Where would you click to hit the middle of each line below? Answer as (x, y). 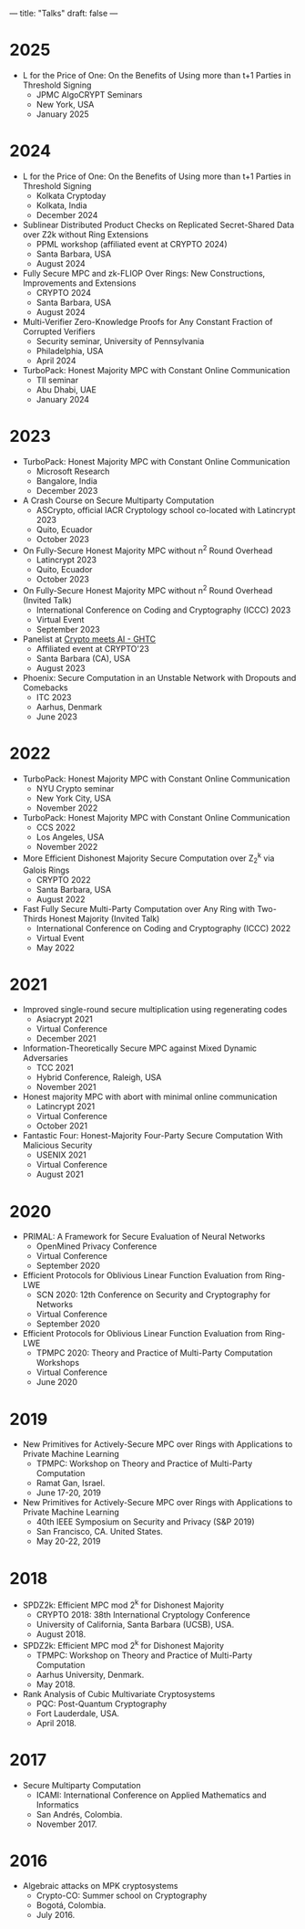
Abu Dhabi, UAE (66, 389)
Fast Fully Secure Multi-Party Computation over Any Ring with (138, 908)
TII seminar (57, 380)
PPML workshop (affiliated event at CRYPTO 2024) (132, 244)
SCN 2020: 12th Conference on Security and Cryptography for (153, 1295)
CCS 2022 (56, 828)
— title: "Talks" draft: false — (64, 13)
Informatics (57, 1804)
